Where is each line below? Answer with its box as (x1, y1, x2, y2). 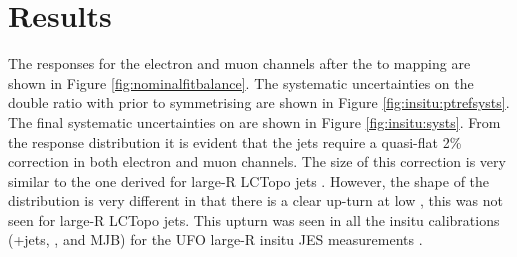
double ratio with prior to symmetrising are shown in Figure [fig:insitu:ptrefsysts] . (8, 92, 510, 113)
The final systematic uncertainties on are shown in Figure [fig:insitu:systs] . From (8, 111, 501, 132)
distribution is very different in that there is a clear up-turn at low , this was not (8, 190, 503, 211)
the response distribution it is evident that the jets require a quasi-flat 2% (8, 131, 462, 152)
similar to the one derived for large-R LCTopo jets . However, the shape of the (8, 170, 490, 191)
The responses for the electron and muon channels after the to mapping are (8, 53, 471, 74)
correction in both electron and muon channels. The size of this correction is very (8, 151, 506, 172)
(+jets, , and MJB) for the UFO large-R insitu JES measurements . (8, 229, 423, 250)
